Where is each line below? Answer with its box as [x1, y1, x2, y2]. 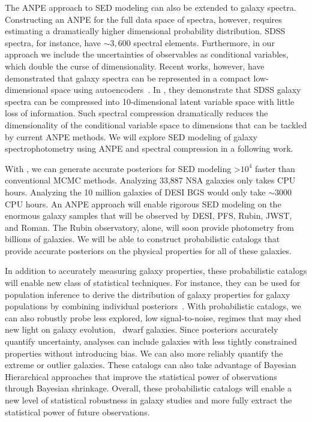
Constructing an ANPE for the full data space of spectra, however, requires [5, 13, 282, 25]
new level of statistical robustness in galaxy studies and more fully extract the [5, 394, 292, 406]
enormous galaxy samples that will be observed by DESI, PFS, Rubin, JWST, [5, 209, 292, 222]
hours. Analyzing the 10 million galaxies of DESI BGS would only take [5, 185, 266, 198]
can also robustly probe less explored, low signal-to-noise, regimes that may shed [5, 311, 301, 324]
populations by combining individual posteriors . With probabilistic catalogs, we [5, 300, 301, 312]
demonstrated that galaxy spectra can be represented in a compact [5, 71, 251, 84]
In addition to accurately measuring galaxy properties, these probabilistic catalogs [5, 264, 307, 277]
